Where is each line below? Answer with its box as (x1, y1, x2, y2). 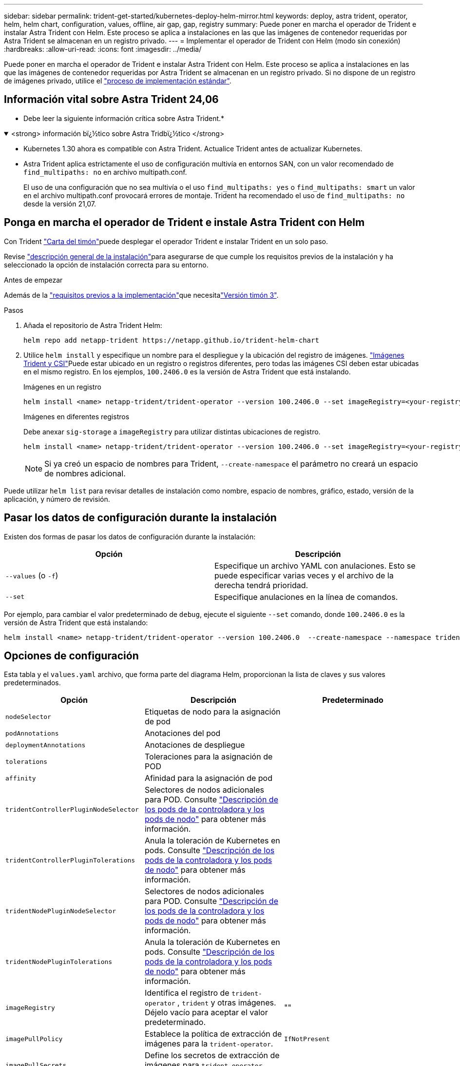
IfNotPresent (284, 1035, 330, 1043)
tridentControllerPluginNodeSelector (5, 805, 139, 813)
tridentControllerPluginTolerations (5, 856, 135, 864)
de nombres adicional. (44, 468, 126, 478)
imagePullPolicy (5, 1035, 63, 1043)
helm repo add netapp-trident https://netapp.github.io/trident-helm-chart (23, 336, 319, 344)
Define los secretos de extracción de (144, 1050, 280, 1061)
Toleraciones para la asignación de (144, 752, 273, 762)
